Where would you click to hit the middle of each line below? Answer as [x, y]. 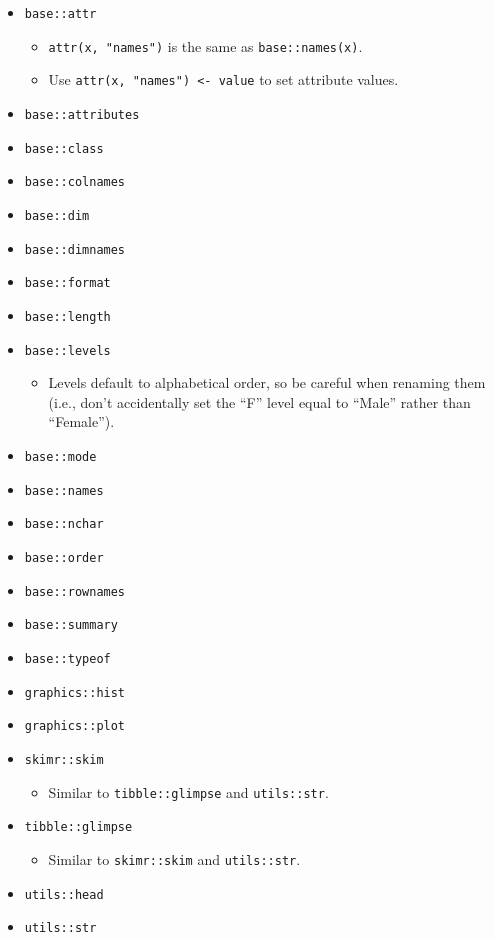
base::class [64, 148]
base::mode [60, 457]
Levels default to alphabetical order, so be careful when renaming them [267, 382]
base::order [64, 557]
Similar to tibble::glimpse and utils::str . [188, 791]
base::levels [67, 350]
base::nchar [64, 524]
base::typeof [67, 658]
